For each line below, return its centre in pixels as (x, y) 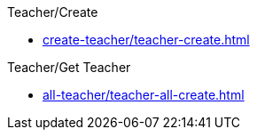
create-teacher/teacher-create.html (146, 40)
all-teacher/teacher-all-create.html (144, 95)
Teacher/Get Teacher (69, 67)
